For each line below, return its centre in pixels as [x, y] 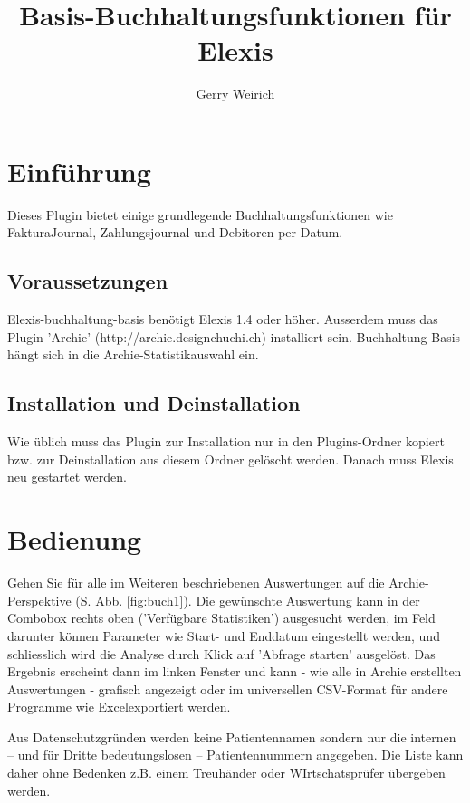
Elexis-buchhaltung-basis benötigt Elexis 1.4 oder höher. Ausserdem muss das [223, 319]
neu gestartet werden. [67, 477]
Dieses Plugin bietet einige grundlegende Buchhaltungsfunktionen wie [200, 214]
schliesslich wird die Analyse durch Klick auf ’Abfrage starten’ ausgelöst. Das [221, 653]
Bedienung [75, 539]
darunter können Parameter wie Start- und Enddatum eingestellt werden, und [224, 635]
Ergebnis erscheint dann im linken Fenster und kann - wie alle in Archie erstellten [235, 671]
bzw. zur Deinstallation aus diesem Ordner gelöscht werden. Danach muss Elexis [230, 459]
